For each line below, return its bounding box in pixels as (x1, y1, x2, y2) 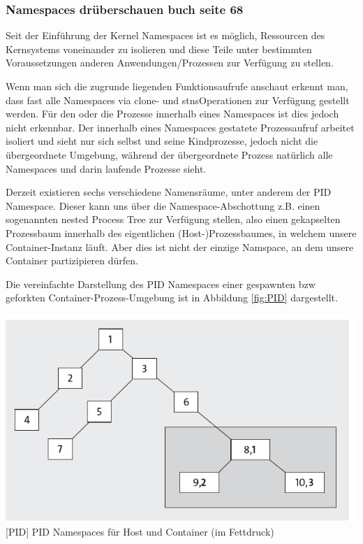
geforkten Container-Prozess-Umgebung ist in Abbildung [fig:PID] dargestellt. (6, 290, 338, 305)
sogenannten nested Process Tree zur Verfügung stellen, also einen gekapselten (6, 212, 341, 227)
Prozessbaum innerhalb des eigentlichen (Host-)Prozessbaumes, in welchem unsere (6, 225, 357, 240)
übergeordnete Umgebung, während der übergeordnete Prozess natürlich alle (6, 147, 333, 162)
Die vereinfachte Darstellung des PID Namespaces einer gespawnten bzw (6, 276, 316, 291)
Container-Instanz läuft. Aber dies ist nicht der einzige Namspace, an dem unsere (6, 239, 354, 254)
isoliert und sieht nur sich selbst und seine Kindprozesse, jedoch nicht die (6, 134, 318, 148)
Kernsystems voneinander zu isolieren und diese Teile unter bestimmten (6, 41, 312, 56)
